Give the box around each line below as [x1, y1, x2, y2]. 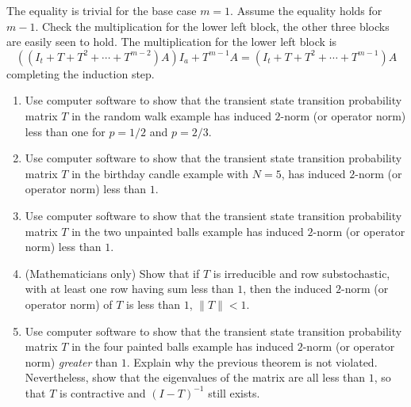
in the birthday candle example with [71, 165, 249, 181]
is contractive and [59, 384, 146, 401]
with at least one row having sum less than [25, 280, 234, 297]
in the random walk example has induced [71, 107, 271, 124]
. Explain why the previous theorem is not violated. [126, 353, 378, 370]
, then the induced [243, 280, 332, 297]
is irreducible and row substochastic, [213, 264, 390, 281]
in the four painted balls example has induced [71, 338, 294, 355]
